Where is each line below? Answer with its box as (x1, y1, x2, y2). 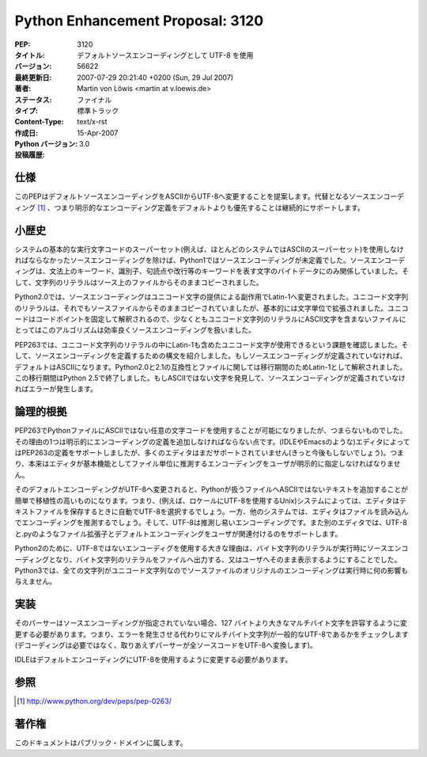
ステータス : (14, 95, 52, 105)
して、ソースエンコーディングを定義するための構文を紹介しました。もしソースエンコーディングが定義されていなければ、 (14, 351, 407, 360)
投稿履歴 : (14, 150, 45, 160)
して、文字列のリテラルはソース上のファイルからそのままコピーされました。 (14, 277, 264, 287)
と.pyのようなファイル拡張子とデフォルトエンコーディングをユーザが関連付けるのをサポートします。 (14, 529, 342, 538)
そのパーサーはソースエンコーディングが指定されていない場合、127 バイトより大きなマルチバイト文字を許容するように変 (14, 618, 407, 628)
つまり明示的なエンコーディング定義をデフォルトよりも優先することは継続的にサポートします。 (54, 203, 365, 212)
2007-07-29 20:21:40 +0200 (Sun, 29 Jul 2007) (77, 72, 233, 82)
